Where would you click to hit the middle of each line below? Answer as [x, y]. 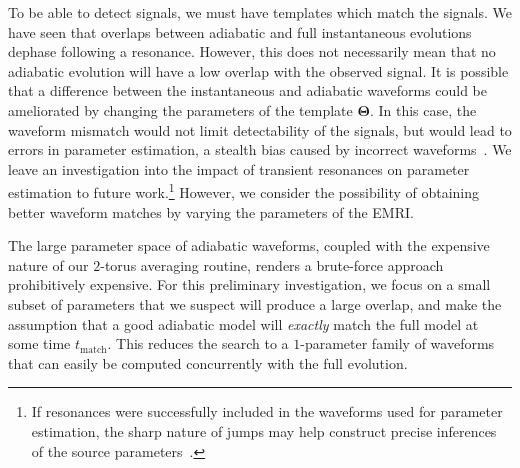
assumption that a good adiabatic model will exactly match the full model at [243, 323]
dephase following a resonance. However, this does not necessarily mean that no [252, 51]
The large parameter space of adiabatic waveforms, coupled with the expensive [249, 245]
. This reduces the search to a [198, 343]
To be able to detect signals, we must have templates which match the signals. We [260, 12]
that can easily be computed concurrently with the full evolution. [208, 362]
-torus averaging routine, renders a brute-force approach [272, 264]
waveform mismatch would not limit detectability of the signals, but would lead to [260, 129]
